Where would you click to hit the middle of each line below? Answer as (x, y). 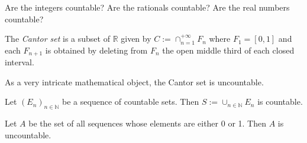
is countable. (280, 102)
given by (136, 39)
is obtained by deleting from (96, 50)
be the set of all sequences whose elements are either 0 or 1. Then (147, 123)
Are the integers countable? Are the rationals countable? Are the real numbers (147, 7)
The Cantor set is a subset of (57, 39)
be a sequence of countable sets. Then (131, 102)
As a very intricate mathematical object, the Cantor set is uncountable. (134, 82)
